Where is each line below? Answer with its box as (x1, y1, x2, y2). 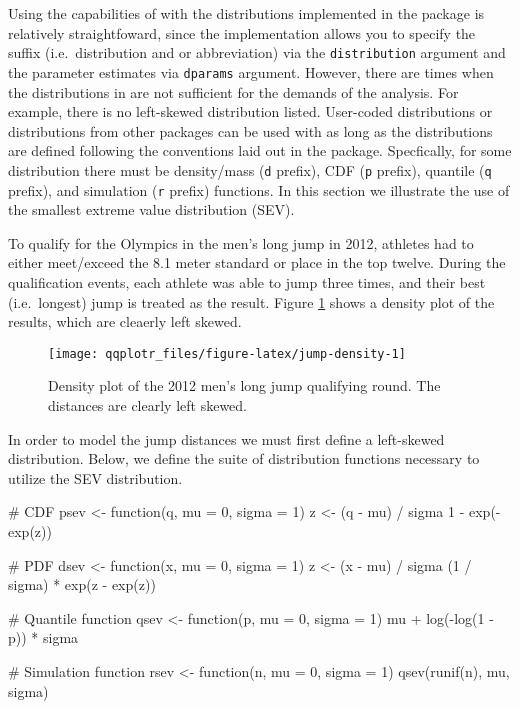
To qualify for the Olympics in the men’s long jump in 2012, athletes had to (8, 232, 474, 253)
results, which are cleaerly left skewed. (8, 311, 242, 332)
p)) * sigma (8, 627, 79, 648)
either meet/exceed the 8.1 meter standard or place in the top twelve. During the (8, 252, 506, 273)
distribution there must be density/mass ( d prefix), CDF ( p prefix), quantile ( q (8, 159, 492, 180)
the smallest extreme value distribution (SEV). (8, 199, 295, 220)
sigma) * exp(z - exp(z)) (8, 574, 156, 595)
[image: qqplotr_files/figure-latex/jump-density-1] (48, 346, 406, 361)
